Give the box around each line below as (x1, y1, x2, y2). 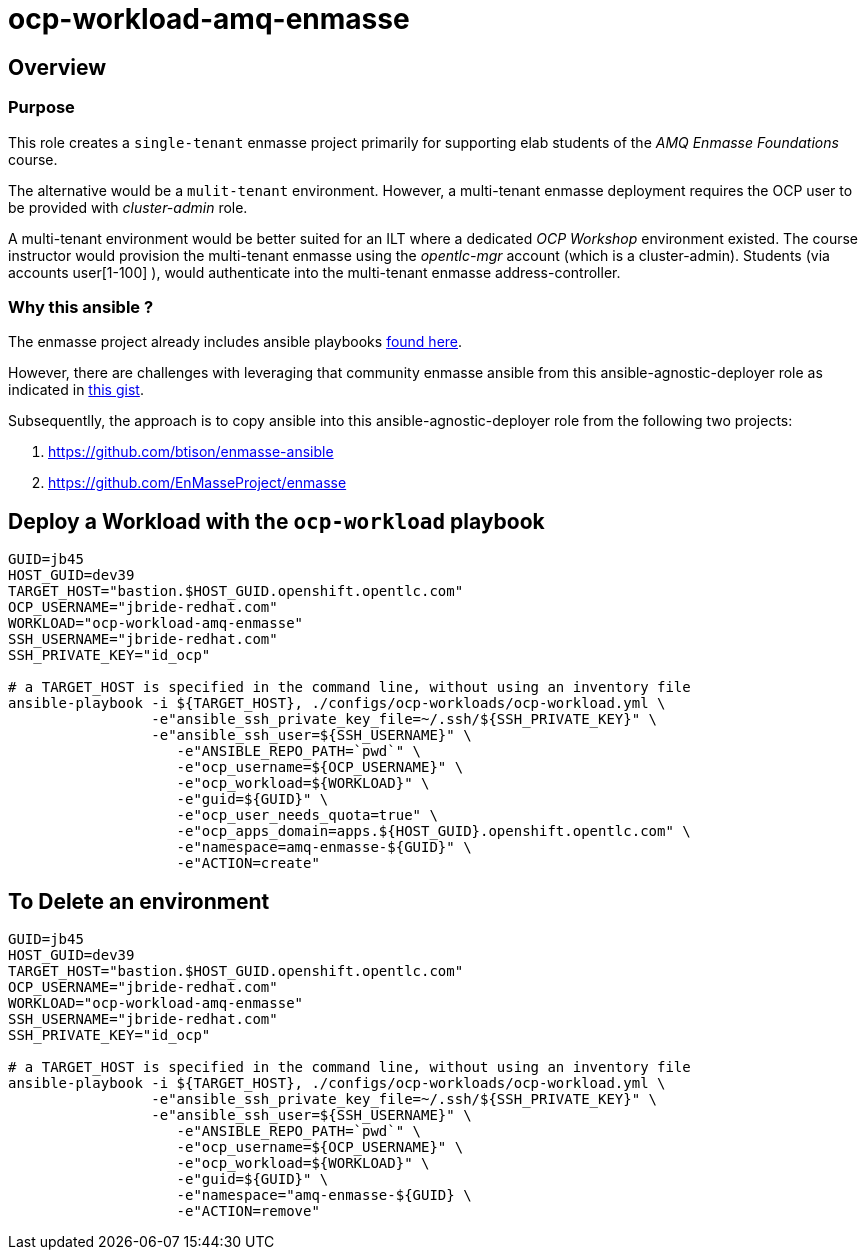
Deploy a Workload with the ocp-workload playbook (8, 508, 545, 534)
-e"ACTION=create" (176, 855, 320, 872)
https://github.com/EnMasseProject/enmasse (48, 474, 347, 492)
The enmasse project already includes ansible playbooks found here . (8, 333, 463, 351)
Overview (8, 54, 107, 80)
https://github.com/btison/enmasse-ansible (48, 443, 334, 461)
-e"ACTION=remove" (176, 1202, 320, 1219)
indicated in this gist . (8, 381, 144, 399)
